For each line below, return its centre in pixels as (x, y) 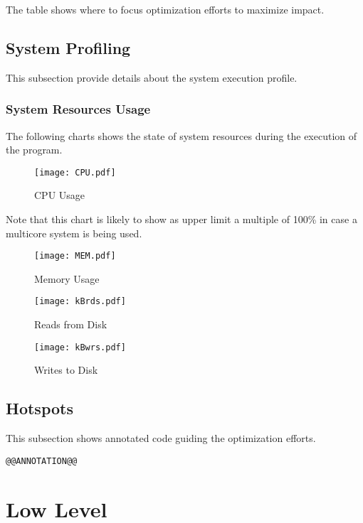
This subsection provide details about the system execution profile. (152, 77)
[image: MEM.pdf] (75, 256)
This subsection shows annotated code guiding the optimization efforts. (161, 438)
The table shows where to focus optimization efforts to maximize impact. (165, 9)
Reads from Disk (71, 324)
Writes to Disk (66, 370)
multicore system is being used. (74, 233)
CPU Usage (60, 195)
